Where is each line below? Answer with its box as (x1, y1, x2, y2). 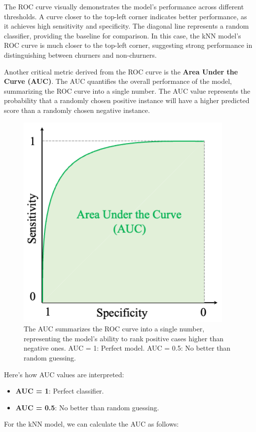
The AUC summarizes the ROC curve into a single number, (24, 324, 205, 334)
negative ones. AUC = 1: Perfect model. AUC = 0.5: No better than (24, 343, 231, 353)
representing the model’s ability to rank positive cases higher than (24, 333, 223, 343)
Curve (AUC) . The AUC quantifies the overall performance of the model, (4, 76, 232, 86)
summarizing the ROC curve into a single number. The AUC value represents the (4, 85, 251, 96)
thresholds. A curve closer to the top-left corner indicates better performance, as (4, 11, 247, 21)
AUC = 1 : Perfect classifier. (15, 386, 104, 396)
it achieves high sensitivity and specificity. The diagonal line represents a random (4, 21, 249, 31)
